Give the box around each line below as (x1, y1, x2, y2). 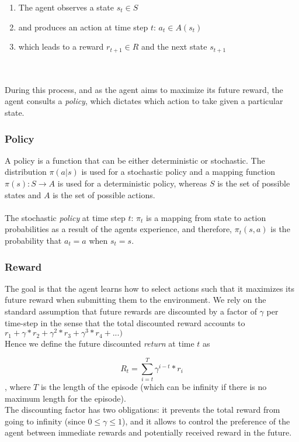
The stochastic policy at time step (5, 211, 126, 223)
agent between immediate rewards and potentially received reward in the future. (5, 426, 292, 438)
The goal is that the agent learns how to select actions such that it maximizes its (5, 282, 294, 294)
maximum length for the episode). (5, 392, 126, 404)
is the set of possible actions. (53, 188, 155, 201)
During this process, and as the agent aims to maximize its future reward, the (5, 83, 283, 95)
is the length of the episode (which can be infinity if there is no (40, 380, 267, 392)
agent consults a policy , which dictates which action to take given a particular (5, 95, 283, 107)
